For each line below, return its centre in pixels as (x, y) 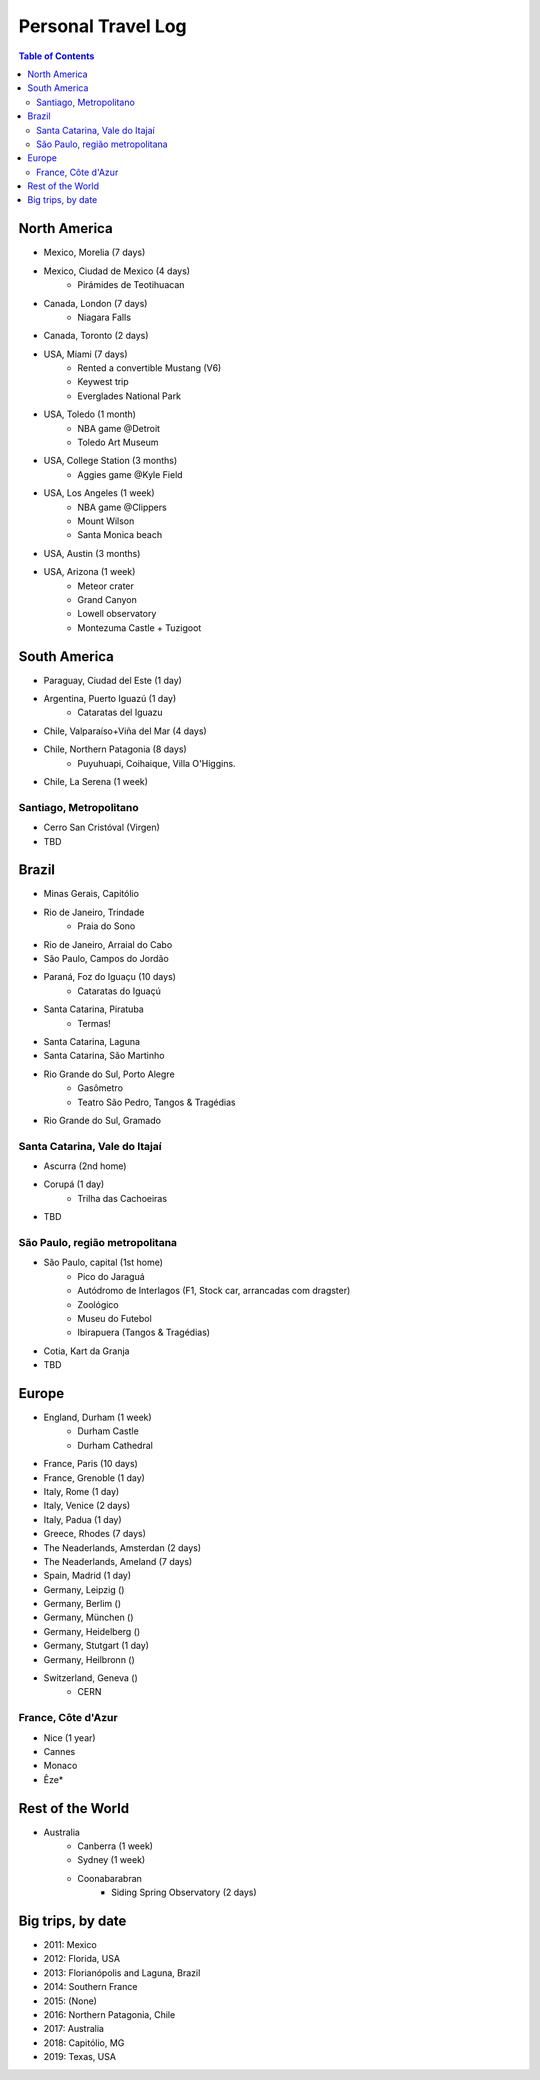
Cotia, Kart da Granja (86, 1351)
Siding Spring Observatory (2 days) (184, 1892)
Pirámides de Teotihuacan (131, 285)
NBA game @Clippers (122, 507)
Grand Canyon (107, 599)
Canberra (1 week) (115, 1846)
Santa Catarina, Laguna (91, 1041)
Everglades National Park (129, 396)
